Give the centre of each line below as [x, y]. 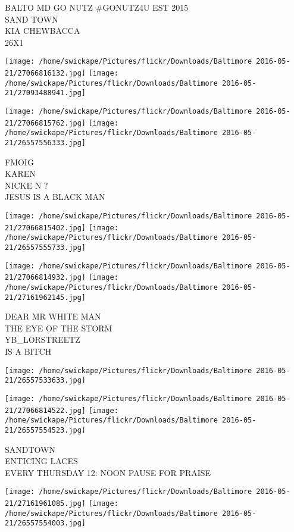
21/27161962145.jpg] [46, 297]
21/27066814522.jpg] [46, 410]
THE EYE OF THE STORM [59, 328]
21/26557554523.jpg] [46, 430]
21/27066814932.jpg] [46, 278]
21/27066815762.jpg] [46, 123]
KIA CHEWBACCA [43, 31]
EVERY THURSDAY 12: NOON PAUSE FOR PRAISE [108, 472]
